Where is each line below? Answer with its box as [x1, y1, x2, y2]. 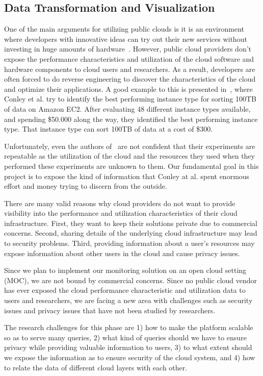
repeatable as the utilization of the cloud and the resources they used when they [4, 151, 255, 161]
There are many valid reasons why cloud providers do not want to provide [4, 197, 235, 208]
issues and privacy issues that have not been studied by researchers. [4, 305, 216, 315]
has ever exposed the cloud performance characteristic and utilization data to [4, 285, 246, 295]
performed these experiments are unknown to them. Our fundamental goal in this [4, 160, 259, 171]
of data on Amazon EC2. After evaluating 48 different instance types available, [4, 103, 251, 114]
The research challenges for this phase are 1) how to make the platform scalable [4, 322, 253, 333]
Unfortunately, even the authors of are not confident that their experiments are [4, 140, 255, 151]
